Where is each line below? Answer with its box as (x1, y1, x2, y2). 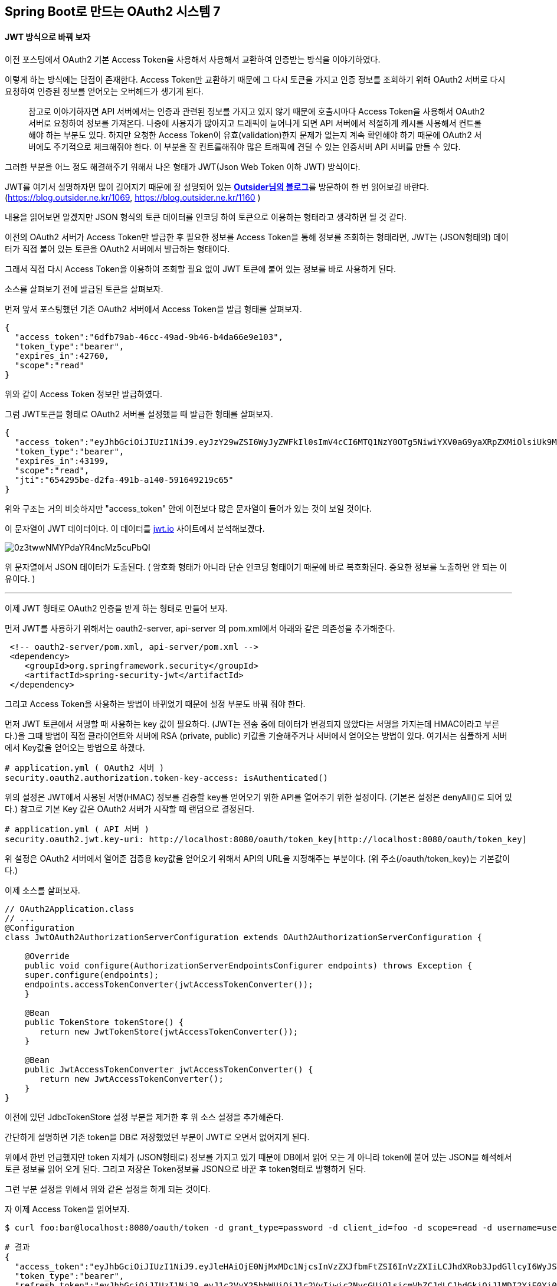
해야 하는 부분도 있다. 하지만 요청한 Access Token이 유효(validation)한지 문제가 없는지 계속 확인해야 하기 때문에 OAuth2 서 (28, 130, 482, 140)
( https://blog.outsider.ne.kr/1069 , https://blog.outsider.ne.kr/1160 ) (5, 192, 261, 203)
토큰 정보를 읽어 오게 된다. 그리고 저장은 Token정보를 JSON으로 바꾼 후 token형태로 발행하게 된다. (5, 1164, 366, 1174)
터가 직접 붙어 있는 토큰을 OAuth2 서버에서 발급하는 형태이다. (5, 244, 230, 254)
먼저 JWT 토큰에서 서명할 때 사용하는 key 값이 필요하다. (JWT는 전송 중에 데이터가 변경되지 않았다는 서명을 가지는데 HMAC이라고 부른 (5, 719, 500, 729)
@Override (24, 951, 70, 961)
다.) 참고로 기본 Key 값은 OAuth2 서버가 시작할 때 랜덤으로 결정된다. (5, 804, 254, 814)
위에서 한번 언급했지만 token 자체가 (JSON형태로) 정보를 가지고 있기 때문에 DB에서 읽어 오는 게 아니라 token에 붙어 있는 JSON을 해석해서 (5, 1152, 512, 1163)
